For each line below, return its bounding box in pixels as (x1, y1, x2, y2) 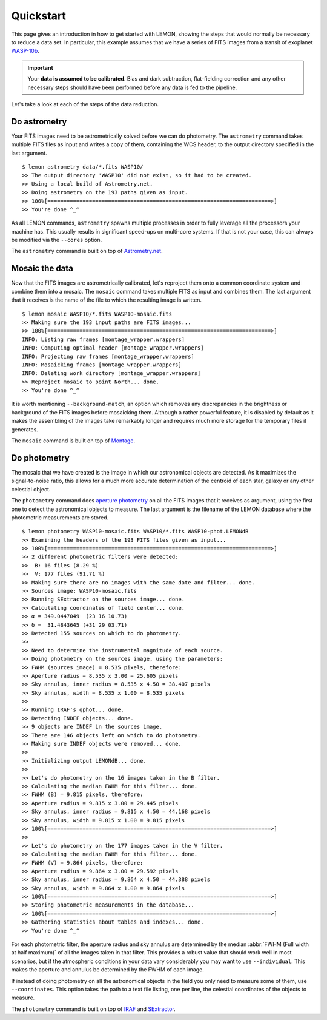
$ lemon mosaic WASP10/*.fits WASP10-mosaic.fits (22, 310, 173, 317)
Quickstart (11, 9, 67, 22)
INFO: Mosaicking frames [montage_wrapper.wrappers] (22, 361, 182, 368)
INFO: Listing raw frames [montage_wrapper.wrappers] (22, 336, 185, 343)
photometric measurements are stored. (11, 513, 109, 521)
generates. (11, 425, 39, 433)
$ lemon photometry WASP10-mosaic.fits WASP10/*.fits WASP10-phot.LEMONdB (22, 528, 249, 535)
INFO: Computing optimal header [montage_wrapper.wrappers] (22, 345, 204, 351)
